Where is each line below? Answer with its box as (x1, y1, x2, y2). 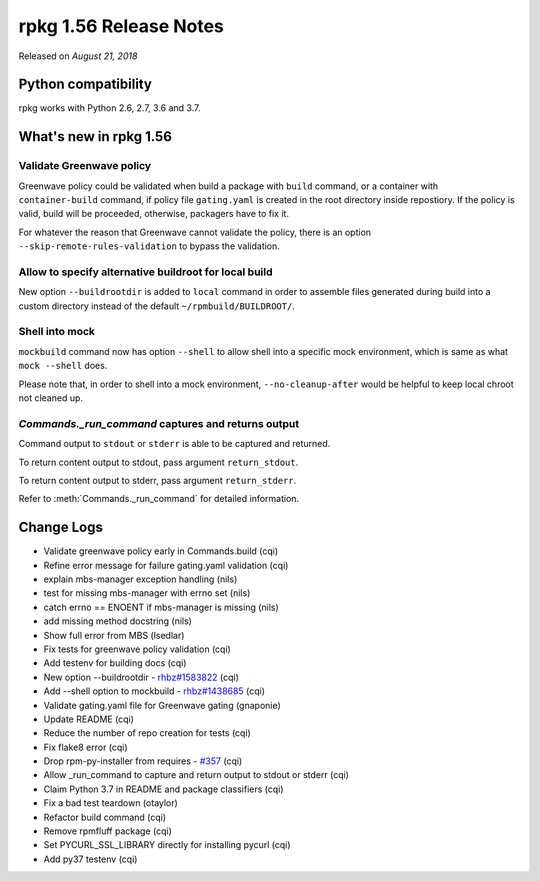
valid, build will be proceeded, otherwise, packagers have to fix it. (18, 208, 290, 220)
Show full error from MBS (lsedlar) (43, 629, 185, 641)
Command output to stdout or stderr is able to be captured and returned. (18, 438, 331, 450)
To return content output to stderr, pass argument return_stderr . (18, 474, 297, 486)
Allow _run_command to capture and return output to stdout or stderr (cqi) (43, 769, 350, 781)
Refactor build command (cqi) (43, 811, 167, 823)
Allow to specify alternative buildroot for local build (18, 265, 274, 279)
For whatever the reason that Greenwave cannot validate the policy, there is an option (18, 226, 372, 238)
